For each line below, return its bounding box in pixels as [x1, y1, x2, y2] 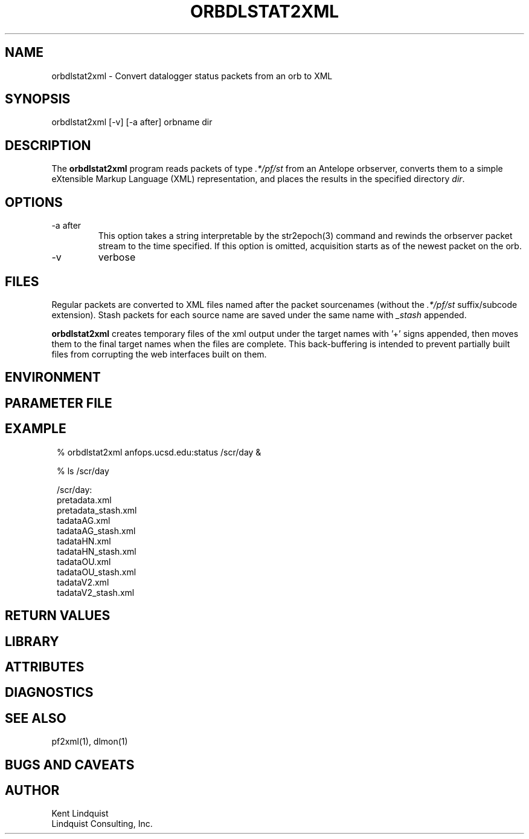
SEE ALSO [5, 710, 66, 726]
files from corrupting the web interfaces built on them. [51, 348, 267, 359]
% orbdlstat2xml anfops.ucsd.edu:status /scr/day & [57, 446, 261, 457]
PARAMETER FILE [5, 395, 112, 411]
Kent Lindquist [51, 808, 109, 819]
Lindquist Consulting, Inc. [51, 818, 153, 829]
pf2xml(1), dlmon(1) [51, 736, 128, 747]
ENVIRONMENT [5, 370, 101, 385]
